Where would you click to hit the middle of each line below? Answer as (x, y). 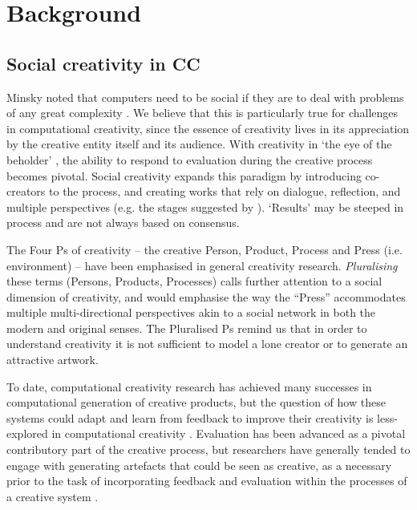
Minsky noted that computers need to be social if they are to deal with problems (205, 97)
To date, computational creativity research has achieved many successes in (189, 386)
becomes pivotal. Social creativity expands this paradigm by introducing (184, 175)
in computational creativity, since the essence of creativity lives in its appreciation (208, 128)
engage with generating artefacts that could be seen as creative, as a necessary (199, 465)
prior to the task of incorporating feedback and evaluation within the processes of (207, 481)
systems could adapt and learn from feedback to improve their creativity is (190, 417)
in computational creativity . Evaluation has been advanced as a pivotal (229, 433)
